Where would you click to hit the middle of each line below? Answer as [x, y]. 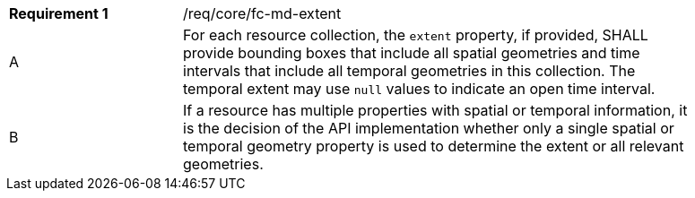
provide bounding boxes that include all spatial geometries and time [412, 53]
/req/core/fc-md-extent [262, 13]
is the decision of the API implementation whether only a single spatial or [429, 128]
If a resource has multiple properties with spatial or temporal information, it [435, 110]
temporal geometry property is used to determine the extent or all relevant [434, 146]
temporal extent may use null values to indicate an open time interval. [419, 89]
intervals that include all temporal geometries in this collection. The [409, 71]
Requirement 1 [59, 13]
